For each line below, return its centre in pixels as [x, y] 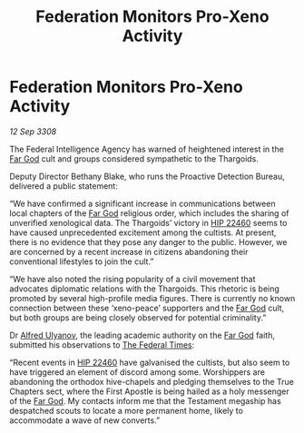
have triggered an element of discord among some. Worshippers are [137, 372]
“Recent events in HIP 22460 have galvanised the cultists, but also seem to [150, 362]
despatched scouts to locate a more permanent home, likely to [126, 410]
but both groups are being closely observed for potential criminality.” [138, 317]
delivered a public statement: [64, 186]
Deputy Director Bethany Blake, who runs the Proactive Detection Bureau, [147, 176]
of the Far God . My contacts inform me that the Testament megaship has [145, 400]
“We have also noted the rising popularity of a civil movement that [132, 279]
